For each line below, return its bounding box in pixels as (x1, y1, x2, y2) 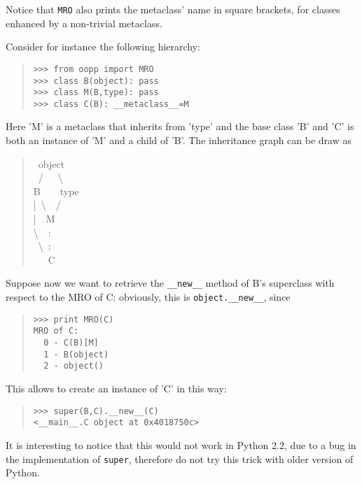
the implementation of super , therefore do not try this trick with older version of (6, 451, 354, 466)
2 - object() (43, 361, 104, 371)
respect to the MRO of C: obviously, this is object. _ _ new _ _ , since (6, 290, 291, 304)
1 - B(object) (43, 349, 109, 360)
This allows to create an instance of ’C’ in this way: (6, 381, 227, 395)
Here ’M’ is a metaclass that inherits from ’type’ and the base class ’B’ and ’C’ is (6, 119, 354, 134)
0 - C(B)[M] (43, 338, 99, 348)
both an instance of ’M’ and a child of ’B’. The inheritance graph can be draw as (6, 133, 351, 148)
